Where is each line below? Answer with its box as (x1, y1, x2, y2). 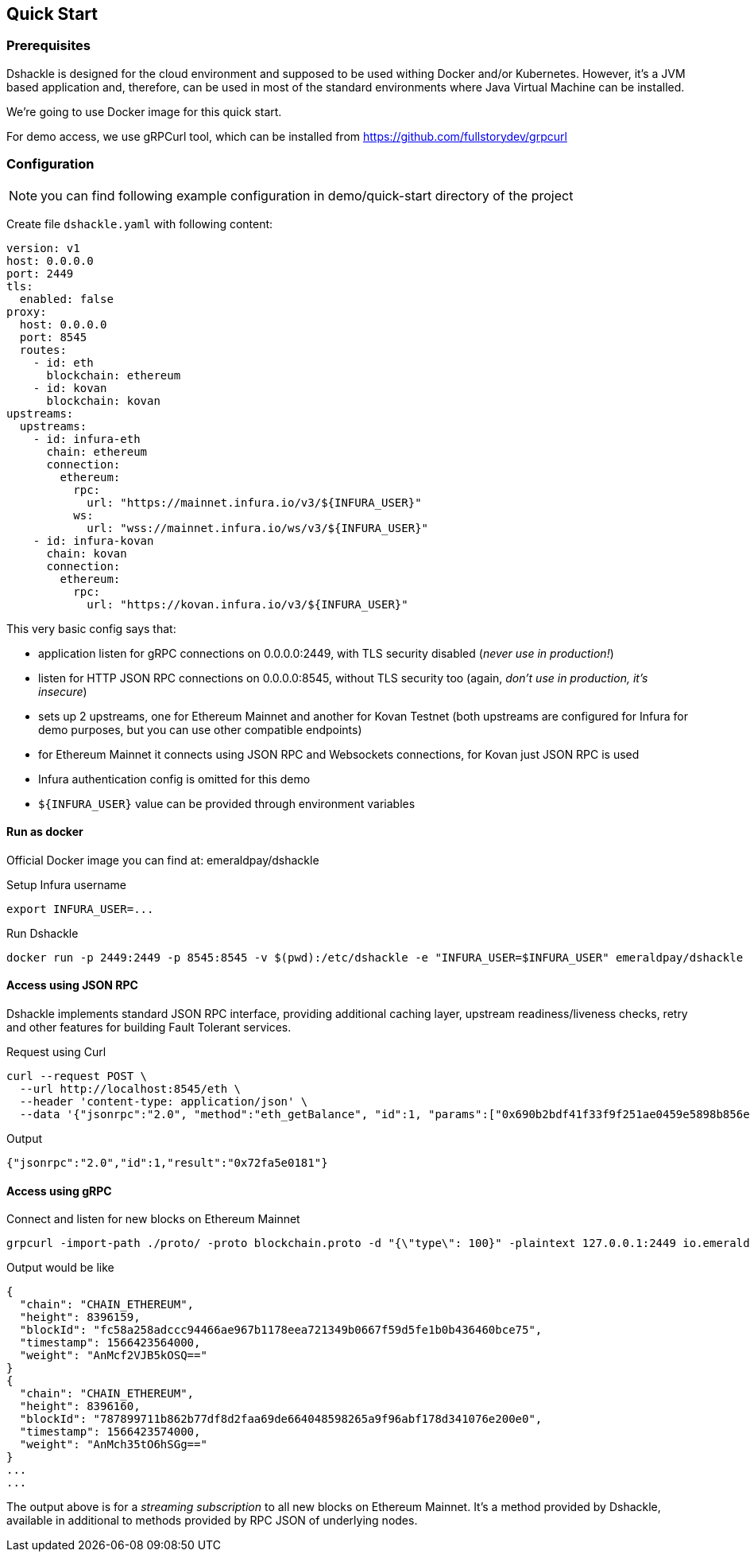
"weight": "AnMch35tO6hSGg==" (19, 1438, 207, 1451)
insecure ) (38, 684, 87, 698)
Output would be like (6, 1261, 114, 1275)
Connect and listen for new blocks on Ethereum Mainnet (6, 1212, 300, 1226)
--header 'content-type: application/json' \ (19, 1094, 308, 1108)
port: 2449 (6, 266, 74, 280)
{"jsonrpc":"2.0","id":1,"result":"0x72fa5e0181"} (6, 1156, 328, 1169)
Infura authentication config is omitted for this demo (38, 771, 311, 786)
